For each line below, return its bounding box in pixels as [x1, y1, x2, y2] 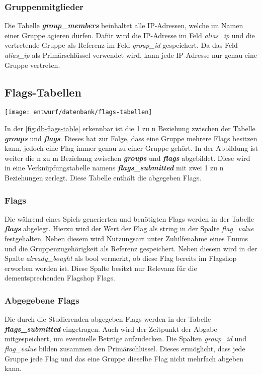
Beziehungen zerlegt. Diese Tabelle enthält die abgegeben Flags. [5, 172, 202, 183]
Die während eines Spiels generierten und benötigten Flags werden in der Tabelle [5, 213, 254, 224]
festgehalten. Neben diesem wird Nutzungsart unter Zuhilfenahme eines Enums [5, 233, 248, 244]
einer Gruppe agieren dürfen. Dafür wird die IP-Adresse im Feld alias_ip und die [5, 30, 255, 40]
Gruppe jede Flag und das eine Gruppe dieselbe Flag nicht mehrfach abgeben [5, 353, 243, 363]
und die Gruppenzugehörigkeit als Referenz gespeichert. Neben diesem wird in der [5, 243, 257, 253]
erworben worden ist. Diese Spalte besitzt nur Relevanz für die [5, 262, 197, 273]
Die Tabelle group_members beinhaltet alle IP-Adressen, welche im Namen [5, 20, 243, 31]
